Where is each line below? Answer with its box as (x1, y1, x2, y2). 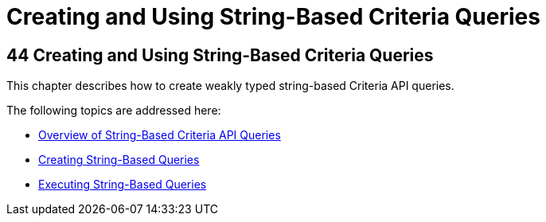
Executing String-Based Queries (38, 177, 207, 192)
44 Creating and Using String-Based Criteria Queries (6, 45, 434, 65)
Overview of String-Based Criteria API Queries (38, 128, 281, 142)
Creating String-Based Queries (38, 153, 200, 167)
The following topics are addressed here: (6, 103, 221, 118)
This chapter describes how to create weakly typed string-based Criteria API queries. (6, 79, 454, 93)
